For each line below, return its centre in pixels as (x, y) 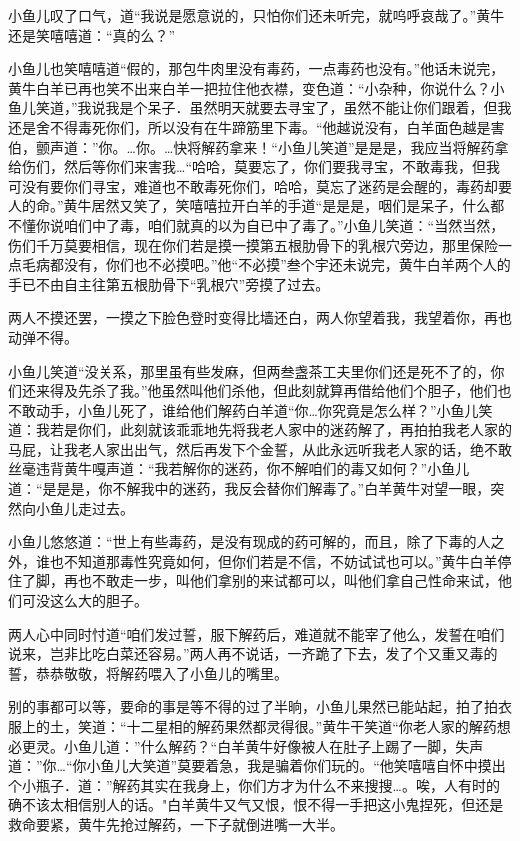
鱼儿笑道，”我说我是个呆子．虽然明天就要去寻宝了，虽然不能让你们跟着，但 (253, 107)
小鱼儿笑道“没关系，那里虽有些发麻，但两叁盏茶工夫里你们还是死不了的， (249, 370)
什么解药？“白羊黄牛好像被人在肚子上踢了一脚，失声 (312, 745)
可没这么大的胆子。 (84, 600)
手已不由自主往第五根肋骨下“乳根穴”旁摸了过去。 (169, 283)
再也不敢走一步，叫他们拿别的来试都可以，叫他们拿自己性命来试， (280, 580)
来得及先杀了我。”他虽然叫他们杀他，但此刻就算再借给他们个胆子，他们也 (273, 390)
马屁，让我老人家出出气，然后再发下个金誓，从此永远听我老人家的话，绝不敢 (260, 448)
